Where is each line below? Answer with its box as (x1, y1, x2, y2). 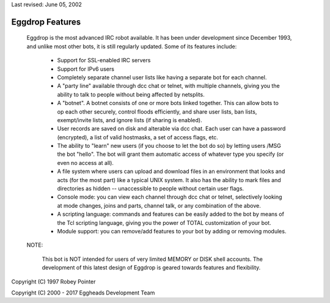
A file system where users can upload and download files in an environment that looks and (57, 168, 285, 175)
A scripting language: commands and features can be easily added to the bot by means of (57, 211, 284, 218)
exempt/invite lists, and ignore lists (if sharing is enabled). (57, 116, 202, 123)
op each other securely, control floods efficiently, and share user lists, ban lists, (57, 108, 257, 115)
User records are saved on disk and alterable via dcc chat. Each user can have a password (57, 125, 286, 133)
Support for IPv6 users (57, 65, 114, 73)
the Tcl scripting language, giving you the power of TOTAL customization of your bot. (57, 219, 271, 226)
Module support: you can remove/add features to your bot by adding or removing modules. (57, 228, 287, 235)
